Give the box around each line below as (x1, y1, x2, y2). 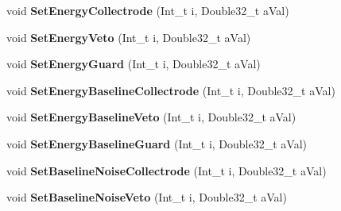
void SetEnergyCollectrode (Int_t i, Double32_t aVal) (6, 2, 289, 18)
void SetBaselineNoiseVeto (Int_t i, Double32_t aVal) (6, 189, 287, 205)
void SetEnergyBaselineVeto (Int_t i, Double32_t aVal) (6, 109, 296, 125)
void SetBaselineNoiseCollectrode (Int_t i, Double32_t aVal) (6, 162, 327, 178)
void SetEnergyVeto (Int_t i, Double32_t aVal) (6, 29, 251, 45)
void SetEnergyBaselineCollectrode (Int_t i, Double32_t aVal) (6, 82, 335, 98)
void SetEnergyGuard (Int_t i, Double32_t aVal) (6, 56, 261, 72)
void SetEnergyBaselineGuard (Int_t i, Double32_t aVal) (6, 135, 308, 152)
